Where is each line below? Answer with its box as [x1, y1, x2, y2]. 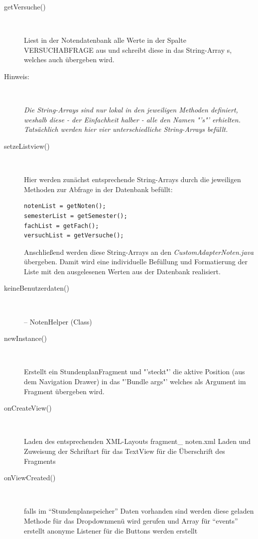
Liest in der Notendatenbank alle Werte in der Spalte [24, 35, 186, 45]
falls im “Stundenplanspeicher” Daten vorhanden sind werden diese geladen [24, 506, 254, 516]
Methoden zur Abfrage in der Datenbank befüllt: [24, 184, 173, 194]
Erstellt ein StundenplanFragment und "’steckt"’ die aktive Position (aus [24, 366, 245, 377]
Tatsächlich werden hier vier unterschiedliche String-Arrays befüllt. [24, 124, 228, 134]
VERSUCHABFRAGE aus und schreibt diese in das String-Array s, [24, 44, 232, 55]
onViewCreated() [4, 472, 56, 483]
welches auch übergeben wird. [24, 54, 115, 65]
